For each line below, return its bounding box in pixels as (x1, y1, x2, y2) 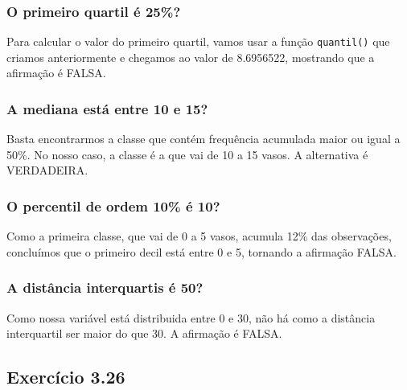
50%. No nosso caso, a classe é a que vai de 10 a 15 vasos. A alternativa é (6, 146, 368, 162)
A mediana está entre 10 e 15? (6, 98, 208, 118)
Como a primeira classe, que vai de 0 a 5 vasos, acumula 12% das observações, (6, 228, 392, 244)
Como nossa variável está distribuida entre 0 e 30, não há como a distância (6, 309, 376, 326)
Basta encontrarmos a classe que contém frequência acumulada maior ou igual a (6, 130, 401, 147)
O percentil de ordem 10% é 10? (6, 195, 220, 216)
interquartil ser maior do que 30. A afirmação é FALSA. (6, 325, 282, 342)
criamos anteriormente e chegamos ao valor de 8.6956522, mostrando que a (6, 48, 375, 65)
